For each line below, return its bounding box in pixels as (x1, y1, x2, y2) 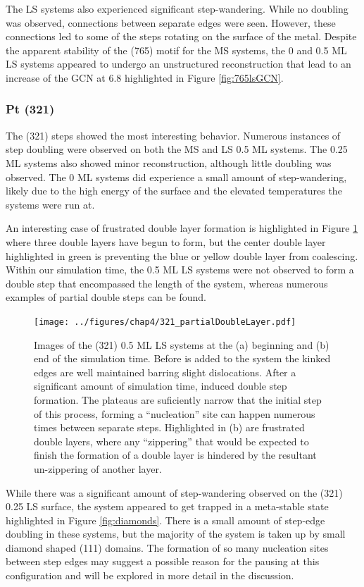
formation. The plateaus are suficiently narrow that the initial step (34, 392, 322, 407)
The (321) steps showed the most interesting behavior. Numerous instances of (6, 128, 341, 142)
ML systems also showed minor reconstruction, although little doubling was (6, 155, 332, 170)
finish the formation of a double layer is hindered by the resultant (34, 447, 317, 462)
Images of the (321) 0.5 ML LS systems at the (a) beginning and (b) (34, 337, 330, 352)
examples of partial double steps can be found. (6, 290, 206, 304)
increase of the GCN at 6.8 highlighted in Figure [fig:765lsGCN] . (6, 70, 284, 85)
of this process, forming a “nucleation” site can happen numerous (34, 406, 315, 421)
